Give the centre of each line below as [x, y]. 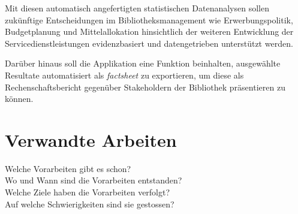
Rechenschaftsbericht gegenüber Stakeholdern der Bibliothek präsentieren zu [145, 87]
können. [19, 99]
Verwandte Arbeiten [91, 139]
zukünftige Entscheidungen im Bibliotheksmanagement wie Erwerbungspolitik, [149, 19]
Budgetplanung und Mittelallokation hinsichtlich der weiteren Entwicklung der [149, 31]
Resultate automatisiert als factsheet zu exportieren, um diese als [124, 75]
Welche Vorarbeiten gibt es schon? [68, 168]
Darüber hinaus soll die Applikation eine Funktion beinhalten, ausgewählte [143, 63]
